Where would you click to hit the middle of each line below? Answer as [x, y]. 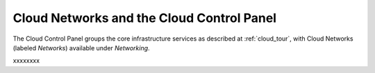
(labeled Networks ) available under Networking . [81, 48]
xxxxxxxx [26, 61]
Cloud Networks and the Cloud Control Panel [145, 18]
